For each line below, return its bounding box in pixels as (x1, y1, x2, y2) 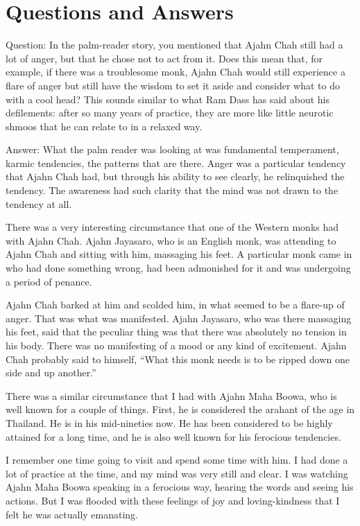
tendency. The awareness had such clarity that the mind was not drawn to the (6, 183, 338, 198)
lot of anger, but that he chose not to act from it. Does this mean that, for (6, 51, 323, 65)
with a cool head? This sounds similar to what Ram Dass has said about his (6, 91, 329, 106)
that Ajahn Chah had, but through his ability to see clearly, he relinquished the (6, 169, 345, 184)
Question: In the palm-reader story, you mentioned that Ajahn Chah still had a (6, 37, 343, 52)
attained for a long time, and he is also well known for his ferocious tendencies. (6, 429, 341, 444)
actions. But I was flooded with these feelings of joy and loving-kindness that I (6, 493, 340, 507)
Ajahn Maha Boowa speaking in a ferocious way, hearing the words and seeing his (6, 480, 354, 494)
